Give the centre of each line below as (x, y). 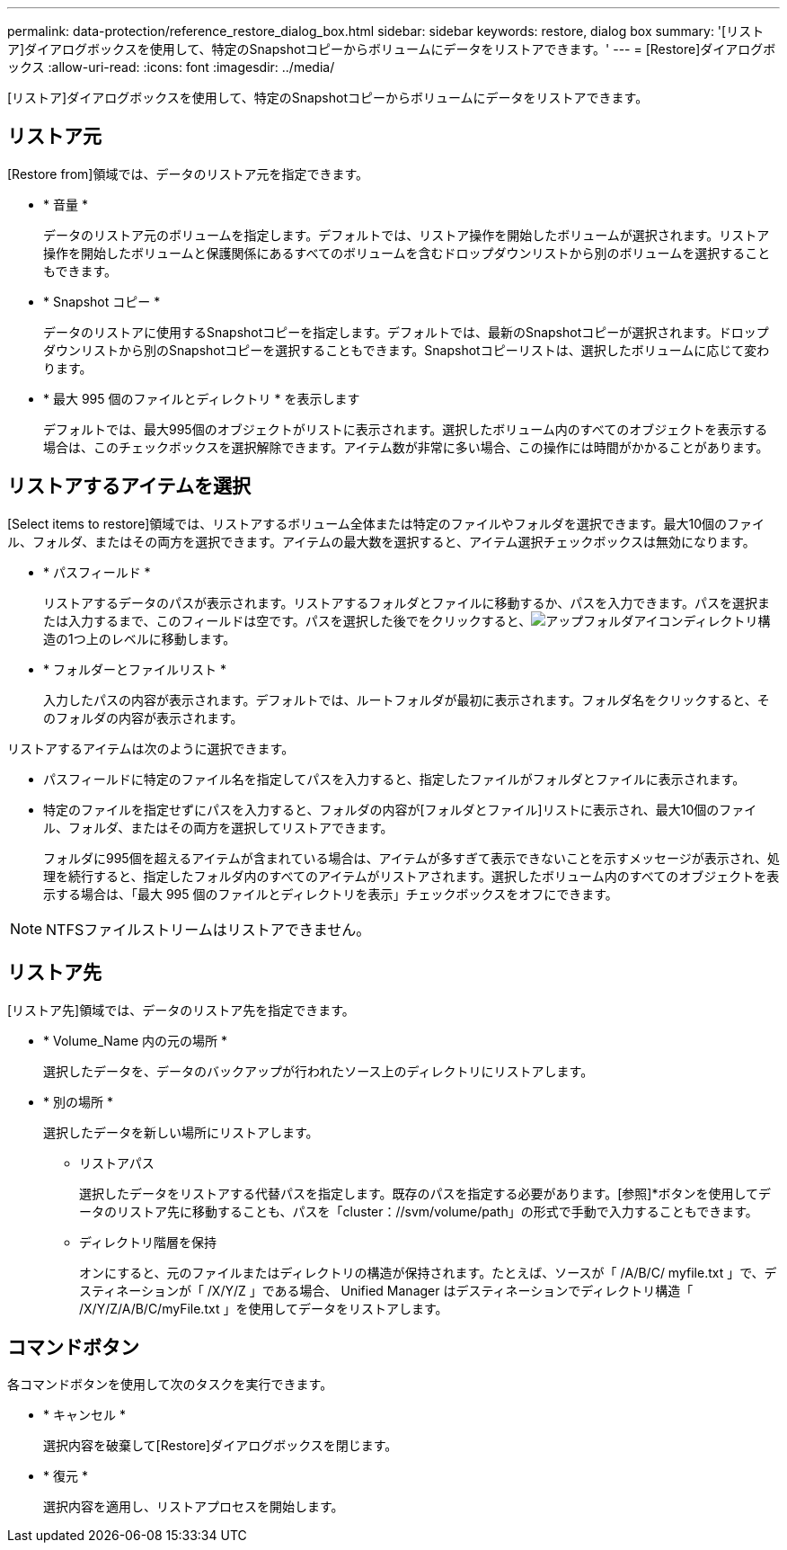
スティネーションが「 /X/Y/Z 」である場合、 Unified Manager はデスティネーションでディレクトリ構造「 (386, 1290)
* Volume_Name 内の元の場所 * (135, 1040)
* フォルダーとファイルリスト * (135, 669)
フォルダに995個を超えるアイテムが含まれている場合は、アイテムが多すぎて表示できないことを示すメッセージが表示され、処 (411, 858)
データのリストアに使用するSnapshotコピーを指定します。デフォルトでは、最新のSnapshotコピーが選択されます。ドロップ (406, 332)
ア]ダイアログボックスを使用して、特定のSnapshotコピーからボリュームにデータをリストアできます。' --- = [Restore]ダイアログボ (392, 49)
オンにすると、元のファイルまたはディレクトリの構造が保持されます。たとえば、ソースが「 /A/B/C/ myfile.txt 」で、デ (428, 1272)
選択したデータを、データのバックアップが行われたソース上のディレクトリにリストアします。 (318, 1071)
